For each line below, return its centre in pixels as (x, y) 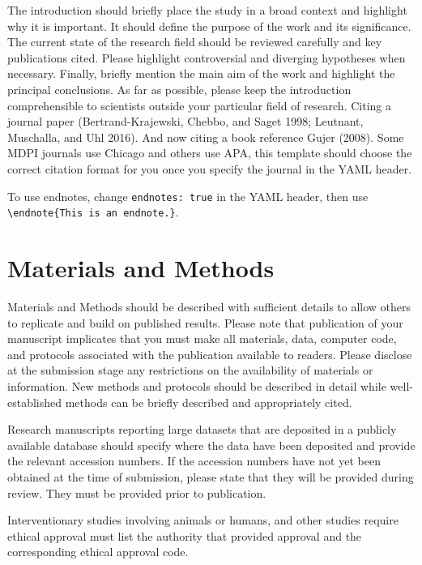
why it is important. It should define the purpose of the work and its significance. (209, 26)
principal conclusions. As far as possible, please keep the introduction (179, 89)
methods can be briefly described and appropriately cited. (209, 402)
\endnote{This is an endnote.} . (93, 212)
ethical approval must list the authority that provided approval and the (185, 535)
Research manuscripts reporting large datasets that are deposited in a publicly (202, 429)
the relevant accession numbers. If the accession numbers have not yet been (194, 461)
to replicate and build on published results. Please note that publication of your (205, 322)
